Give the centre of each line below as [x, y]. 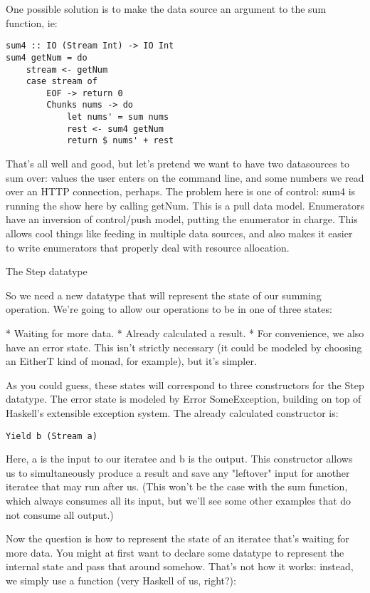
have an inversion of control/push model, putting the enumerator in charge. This [182, 219]
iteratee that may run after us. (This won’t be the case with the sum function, [177, 486]
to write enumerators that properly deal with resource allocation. [148, 247]
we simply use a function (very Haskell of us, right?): [121, 580]
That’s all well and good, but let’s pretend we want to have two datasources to [178, 164]
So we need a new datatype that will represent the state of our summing [164, 295]
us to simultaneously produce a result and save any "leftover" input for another [178, 472]
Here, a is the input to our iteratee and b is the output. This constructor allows [179, 459]
